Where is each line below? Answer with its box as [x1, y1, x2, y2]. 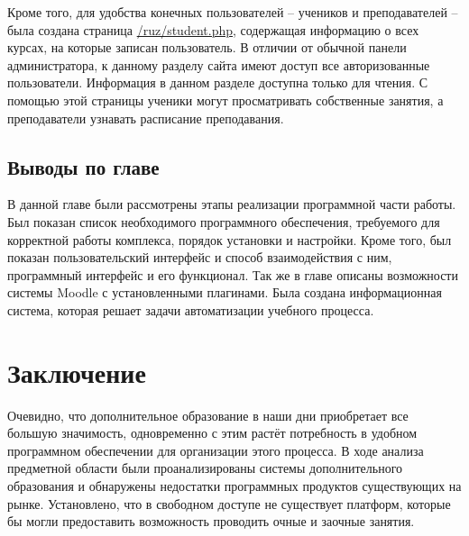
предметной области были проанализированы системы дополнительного [7, 459, 403, 477]
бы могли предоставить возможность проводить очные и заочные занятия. [7, 512, 415, 531]
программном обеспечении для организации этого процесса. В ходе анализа [7, 441, 424, 459]
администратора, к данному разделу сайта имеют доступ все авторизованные [7, 55, 430, 74]
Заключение [7, 353, 146, 390]
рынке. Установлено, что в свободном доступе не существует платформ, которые [7, 494, 451, 513]
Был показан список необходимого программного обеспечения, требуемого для [7, 212, 440, 231]
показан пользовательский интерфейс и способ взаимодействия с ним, [7, 248, 392, 267]
